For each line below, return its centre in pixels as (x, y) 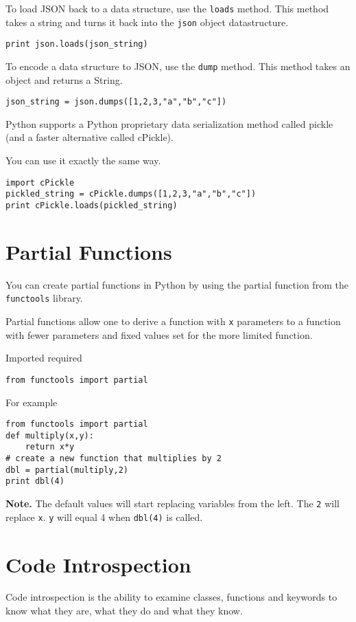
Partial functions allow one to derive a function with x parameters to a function (173, 321)
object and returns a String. (64, 79)
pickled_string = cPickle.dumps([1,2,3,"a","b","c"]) (131, 194)
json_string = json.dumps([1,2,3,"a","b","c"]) (116, 102)
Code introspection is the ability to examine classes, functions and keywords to (171, 597)
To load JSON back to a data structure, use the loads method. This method (167, 8)
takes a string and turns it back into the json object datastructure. (147, 22)
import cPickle (40, 182)
